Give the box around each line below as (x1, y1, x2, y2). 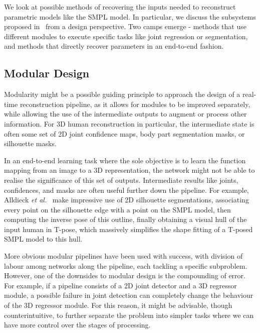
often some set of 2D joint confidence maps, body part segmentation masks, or (4, 128, 245, 139)
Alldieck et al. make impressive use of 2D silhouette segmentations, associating (4, 194, 249, 205)
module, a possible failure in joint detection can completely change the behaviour (4, 290, 253, 300)
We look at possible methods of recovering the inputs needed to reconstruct (4, 2, 236, 12)
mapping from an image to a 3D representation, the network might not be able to (4, 165, 255, 175)
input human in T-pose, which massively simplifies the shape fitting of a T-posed (4, 224, 253, 234)
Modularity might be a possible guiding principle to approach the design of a (4, 89, 240, 99)
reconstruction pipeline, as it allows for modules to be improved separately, (20, 98, 250, 109)
